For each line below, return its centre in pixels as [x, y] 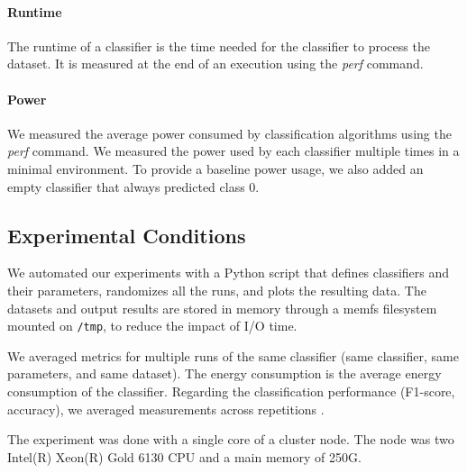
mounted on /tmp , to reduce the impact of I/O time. [152, 326]
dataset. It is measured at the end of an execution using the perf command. [215, 64]
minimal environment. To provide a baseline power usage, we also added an [215, 168]
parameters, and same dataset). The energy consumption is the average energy [224, 373]
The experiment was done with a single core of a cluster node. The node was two [231, 439]
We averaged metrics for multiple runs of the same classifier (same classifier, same [233, 355]
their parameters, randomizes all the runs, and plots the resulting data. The [217, 290]
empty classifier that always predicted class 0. [133, 186]
